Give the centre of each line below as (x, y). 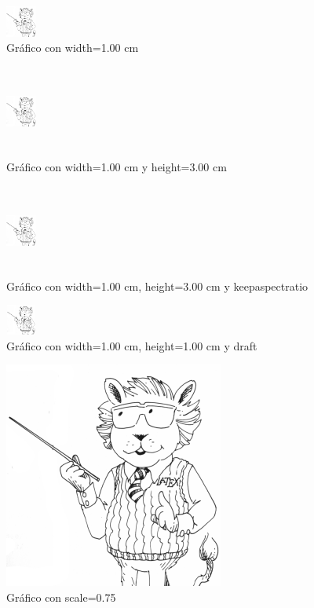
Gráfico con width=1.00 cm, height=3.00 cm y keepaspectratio (157, 286)
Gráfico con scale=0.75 (61, 597)
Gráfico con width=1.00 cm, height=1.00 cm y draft (132, 345)
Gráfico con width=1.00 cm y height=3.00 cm (117, 167)
